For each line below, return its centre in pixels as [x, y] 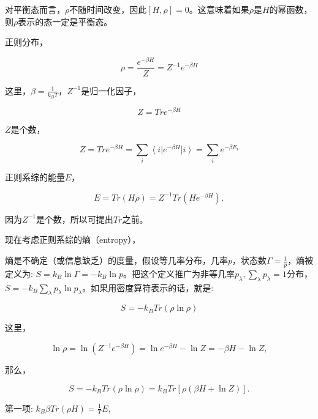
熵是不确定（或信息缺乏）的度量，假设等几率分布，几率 [116, 260]
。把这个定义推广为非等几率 [179, 273]
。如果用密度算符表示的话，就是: [148, 287]
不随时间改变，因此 [108, 9]
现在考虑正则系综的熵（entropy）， [73, 239]
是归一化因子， [111, 90]
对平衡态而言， [35, 9]
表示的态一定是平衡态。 [65, 21]
